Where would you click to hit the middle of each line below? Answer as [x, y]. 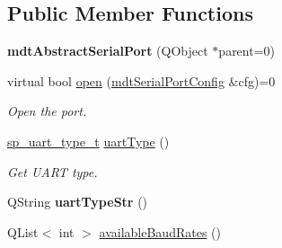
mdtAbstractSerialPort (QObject [108, 51]
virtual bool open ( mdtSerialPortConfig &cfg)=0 [141, 80]
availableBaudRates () [160, 231]
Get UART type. [53, 171]
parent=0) [247, 51]
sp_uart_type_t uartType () [88, 141]
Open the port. [47, 111]
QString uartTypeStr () [78, 202]
